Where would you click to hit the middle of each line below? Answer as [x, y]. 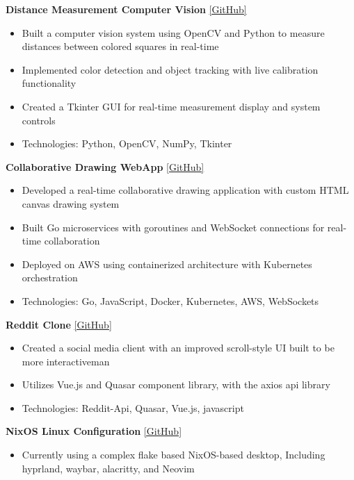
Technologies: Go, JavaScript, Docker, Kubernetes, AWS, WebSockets [170, 300]
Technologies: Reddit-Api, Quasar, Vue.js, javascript [133, 407]
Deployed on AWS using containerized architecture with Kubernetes [167, 264]
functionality [49, 83]
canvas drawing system [71, 203]
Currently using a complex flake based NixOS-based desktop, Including [174, 455]
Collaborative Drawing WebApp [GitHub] [105, 166]
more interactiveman [66, 361]
